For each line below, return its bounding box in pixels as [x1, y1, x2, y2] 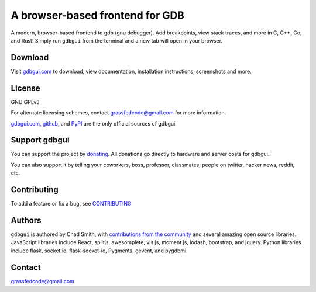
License [11, 83, 40, 93]
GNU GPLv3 [11, 98, 40, 105]
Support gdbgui [11, 135, 70, 145]
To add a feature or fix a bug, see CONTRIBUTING [11, 200, 132, 207]
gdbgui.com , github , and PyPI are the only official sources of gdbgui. [11, 120, 177, 127]
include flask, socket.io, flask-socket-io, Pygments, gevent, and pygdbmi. [11, 247, 188, 254]
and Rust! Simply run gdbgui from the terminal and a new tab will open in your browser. [11, 37, 222, 44]
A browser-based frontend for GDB [11, 9, 184, 22]
